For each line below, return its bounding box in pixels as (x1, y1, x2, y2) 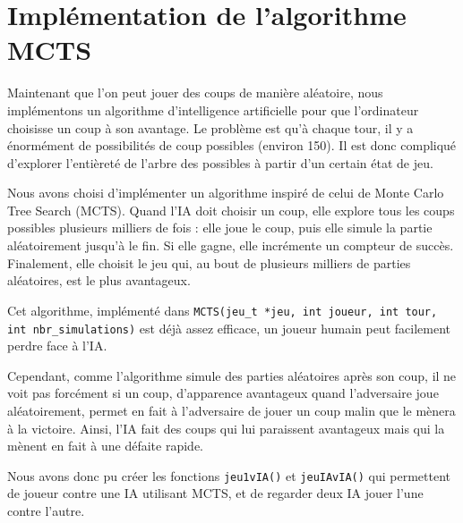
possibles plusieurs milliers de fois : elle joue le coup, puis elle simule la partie (7, 218, 433, 237)
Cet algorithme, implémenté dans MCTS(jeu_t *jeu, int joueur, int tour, (7, 300, 438, 319)
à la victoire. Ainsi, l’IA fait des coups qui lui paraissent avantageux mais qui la (7, 418, 445, 437)
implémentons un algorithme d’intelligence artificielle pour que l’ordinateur (7, 100, 419, 119)
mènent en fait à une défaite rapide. (7, 436, 203, 455)
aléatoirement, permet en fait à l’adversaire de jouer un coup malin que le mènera (7, 401, 456, 419)
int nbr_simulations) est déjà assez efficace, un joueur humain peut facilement (7, 318, 450, 337)
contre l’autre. (7, 501, 85, 519)
